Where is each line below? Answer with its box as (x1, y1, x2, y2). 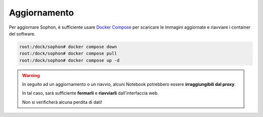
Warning (22, 72, 40, 78)
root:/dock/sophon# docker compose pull (19, 51, 117, 56)
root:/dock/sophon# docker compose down (19, 44, 117, 50)
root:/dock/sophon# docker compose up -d (19, 57, 120, 63)
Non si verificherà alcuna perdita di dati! (22, 99, 102, 105)
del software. (9, 31, 36, 36)
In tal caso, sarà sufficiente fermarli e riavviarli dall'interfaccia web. (22, 90, 159, 96)
